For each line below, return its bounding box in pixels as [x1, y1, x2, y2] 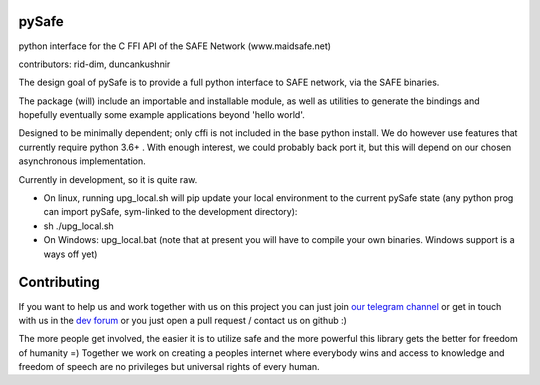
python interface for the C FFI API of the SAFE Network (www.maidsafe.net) [18, 40, 332, 52]
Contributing [18, 274, 100, 291]
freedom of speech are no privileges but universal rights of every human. [18, 361, 320, 373]
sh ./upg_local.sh [43, 220, 114, 232]
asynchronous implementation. [18, 155, 147, 167]
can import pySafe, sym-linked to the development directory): [43, 206, 298, 218]
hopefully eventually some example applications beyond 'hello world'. [18, 109, 305, 121]
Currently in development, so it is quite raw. [18, 173, 198, 185]
